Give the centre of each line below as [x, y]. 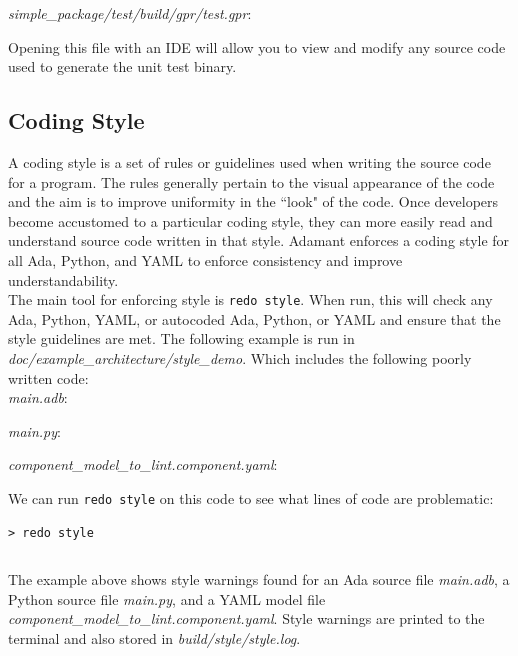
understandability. [63, 279]
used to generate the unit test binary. [122, 66]
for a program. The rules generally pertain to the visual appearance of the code [251, 181]
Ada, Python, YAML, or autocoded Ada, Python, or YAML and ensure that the [254, 318]
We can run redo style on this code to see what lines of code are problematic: [251, 497]
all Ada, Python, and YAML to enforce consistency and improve [205, 259]
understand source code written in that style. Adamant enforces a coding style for [259, 240]
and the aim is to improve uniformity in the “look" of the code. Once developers [253, 201]
